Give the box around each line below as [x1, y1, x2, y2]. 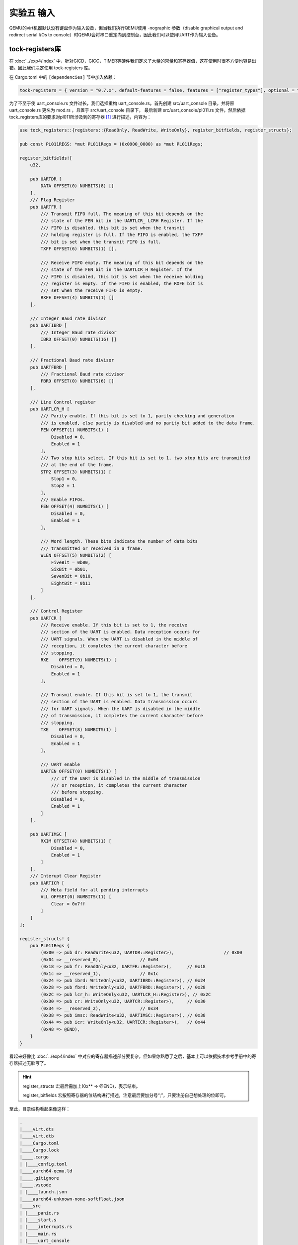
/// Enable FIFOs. [40, 497, 85, 502]
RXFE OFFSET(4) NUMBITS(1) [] [40, 294, 114, 300]
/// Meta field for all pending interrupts [40, 887, 149, 892]
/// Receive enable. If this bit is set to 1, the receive [40, 622, 188, 628]
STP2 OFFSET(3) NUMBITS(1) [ [40, 469, 112, 475]
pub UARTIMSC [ [30, 831, 67, 837]
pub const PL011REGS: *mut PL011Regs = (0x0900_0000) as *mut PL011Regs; [19, 141, 203, 147]
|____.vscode [19, 1182, 52, 1188]
